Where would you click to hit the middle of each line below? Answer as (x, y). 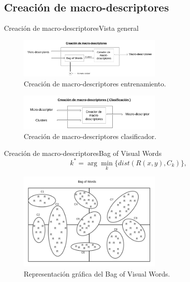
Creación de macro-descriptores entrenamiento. (95, 83)
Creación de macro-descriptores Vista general (71, 28)
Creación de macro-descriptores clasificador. (90, 136)
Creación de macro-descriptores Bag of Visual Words (83, 153)
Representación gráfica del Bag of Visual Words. (97, 273)
